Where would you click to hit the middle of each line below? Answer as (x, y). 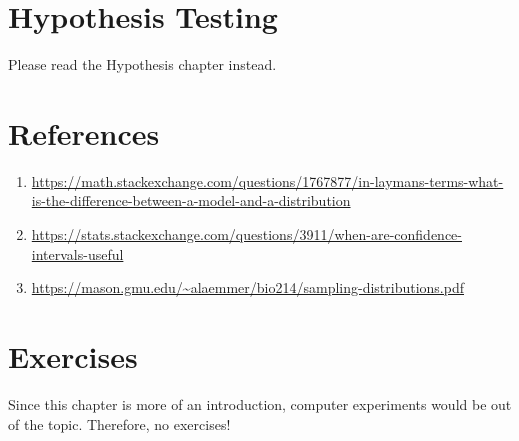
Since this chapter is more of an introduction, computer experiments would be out (260, 403)
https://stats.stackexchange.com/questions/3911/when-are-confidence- (246, 234)
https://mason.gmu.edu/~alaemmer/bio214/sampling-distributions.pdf (248, 287)
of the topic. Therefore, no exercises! (119, 423)
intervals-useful (77, 253)
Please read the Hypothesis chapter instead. (142, 64)
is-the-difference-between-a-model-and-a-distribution (191, 200)
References (84, 132)
